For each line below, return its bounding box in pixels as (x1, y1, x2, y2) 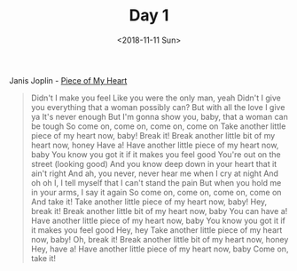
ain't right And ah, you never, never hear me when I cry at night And (30, 168, 279, 179)
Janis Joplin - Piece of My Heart (9, 75, 128, 85)
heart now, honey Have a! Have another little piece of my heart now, (30, 139, 279, 150)
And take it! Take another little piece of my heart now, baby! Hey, (30, 196, 268, 207)
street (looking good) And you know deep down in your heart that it (30, 158, 277, 169)
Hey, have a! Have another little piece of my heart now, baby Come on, (30, 243, 289, 254)
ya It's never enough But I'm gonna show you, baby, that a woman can (30, 111, 288, 122)
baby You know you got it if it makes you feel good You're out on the (30, 148, 281, 160)
